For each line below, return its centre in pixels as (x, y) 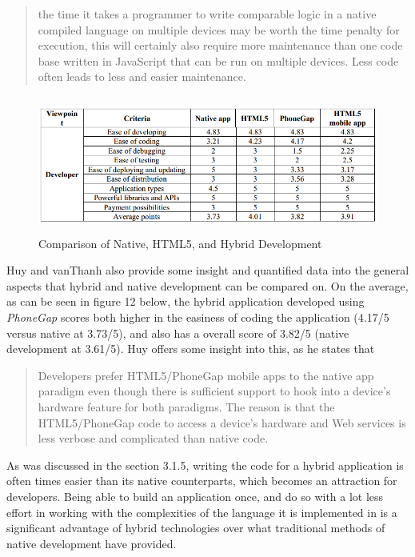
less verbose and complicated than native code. (153, 438)
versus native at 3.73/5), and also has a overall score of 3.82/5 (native (178, 333)
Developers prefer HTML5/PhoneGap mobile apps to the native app (206, 375)
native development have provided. (92, 543)
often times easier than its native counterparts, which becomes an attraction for (202, 481)
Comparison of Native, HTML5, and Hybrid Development (180, 243)
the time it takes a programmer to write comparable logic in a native (207, 14)
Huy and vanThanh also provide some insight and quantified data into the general (208, 270)
